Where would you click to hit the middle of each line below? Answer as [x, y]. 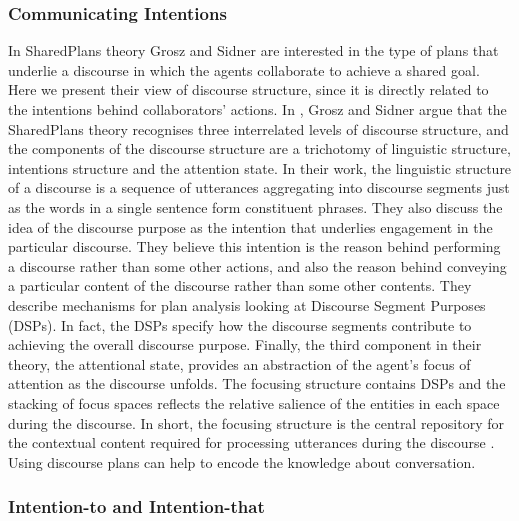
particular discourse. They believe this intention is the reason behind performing [254, 246]
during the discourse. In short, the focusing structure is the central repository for [256, 422]
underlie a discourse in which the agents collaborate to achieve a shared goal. [244, 69]
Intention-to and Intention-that [136, 506]
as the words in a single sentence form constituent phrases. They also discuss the [255, 206]
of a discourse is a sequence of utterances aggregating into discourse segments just [259, 187]
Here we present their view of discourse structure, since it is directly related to [248, 89]
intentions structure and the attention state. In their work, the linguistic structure [260, 167]
